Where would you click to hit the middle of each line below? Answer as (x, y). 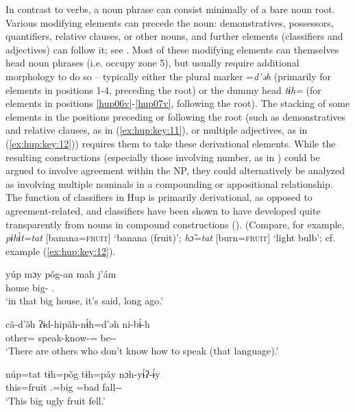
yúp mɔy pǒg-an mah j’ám (61, 274)
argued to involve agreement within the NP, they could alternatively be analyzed (175, 170)
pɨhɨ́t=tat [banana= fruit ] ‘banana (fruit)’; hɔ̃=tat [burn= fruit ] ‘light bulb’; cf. (171, 238)
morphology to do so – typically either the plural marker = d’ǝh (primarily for (169, 76)
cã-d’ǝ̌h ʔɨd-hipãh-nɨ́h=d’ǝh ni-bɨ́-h (78, 324)
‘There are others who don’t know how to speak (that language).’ (142, 351)
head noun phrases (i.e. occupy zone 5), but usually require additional (152, 63)
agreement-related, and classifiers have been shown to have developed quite (163, 210)
